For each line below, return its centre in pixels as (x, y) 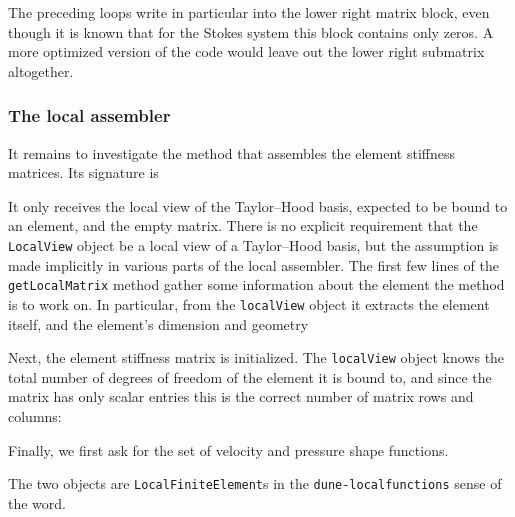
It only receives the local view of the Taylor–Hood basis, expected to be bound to (258, 205)
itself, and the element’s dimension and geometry (158, 323)
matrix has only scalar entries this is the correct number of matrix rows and (241, 396)
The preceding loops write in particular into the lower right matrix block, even (249, 12)
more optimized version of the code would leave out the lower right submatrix (246, 51)
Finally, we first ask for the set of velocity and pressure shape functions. (228, 449)
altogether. (41, 70)
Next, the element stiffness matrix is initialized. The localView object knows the (256, 357)
